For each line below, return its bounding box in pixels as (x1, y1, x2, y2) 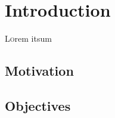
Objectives (5, 96, 71, 114)
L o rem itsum (5, 32, 52, 45)
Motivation (5, 61, 74, 80)
